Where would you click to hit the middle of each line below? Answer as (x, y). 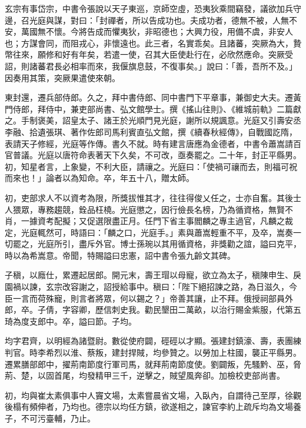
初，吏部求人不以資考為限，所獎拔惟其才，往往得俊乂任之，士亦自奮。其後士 (153, 197)
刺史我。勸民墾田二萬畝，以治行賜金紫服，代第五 (206, 310)
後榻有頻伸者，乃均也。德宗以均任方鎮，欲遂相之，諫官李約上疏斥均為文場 (149, 407)
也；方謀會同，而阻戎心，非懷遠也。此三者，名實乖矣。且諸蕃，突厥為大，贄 (153, 43)
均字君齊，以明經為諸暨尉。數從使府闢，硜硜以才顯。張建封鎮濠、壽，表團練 (153, 341)
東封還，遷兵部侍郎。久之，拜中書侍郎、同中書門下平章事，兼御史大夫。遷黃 (153, 97)
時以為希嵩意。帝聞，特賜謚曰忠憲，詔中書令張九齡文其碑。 (120, 255)
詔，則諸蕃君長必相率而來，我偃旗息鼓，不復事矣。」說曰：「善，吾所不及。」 (151, 66)
